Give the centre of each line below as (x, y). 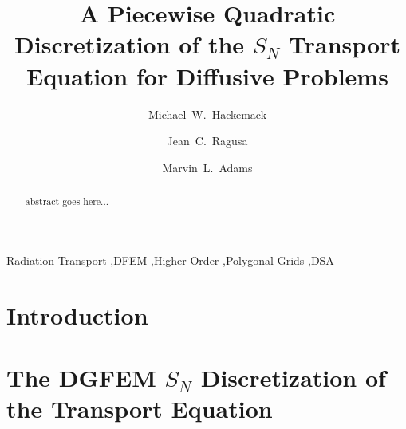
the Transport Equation (140, 409)
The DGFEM (81, 377)
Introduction (77, 315)
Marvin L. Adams (207, 167)
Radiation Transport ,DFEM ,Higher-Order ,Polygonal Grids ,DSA (170, 260)
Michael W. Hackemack (207, 114)
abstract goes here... (67, 201)
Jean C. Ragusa (207, 141)
